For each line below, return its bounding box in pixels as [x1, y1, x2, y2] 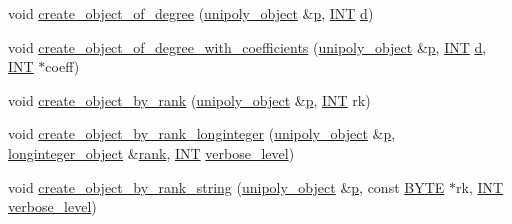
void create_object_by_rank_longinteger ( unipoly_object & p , [8, 123, 396, 144]
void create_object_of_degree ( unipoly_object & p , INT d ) [8, 3, 374, 23]
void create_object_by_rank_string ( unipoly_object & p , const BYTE [8, 176, 445, 197]
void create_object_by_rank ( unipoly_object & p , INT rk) [8, 89, 371, 110]
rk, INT [456, 176, 504, 197]
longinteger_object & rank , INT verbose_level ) [8, 142, 295, 163]
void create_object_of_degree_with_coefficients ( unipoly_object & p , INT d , [8, 36, 487, 57]
